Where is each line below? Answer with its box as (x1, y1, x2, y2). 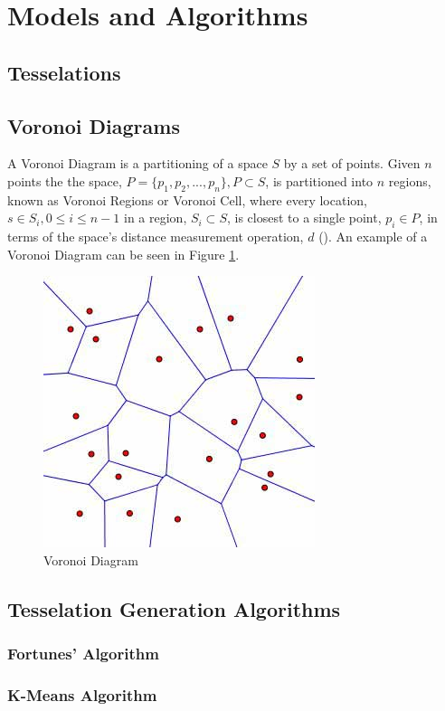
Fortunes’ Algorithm (7, 642, 159, 665)
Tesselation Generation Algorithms (7, 594, 341, 622)
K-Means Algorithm (7, 684, 157, 706)
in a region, (124, 208, 187, 227)
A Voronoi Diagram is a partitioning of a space (7, 154, 268, 173)
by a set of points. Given (283, 154, 421, 173)
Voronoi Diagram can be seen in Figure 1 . (7, 244, 240, 263)
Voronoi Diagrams (7, 111, 180, 139)
